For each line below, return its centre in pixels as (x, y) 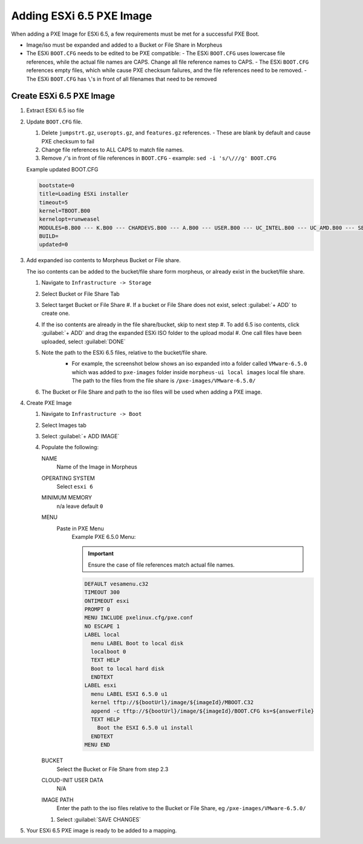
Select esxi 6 (75, 487)
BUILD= (49, 236)
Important (101, 553)
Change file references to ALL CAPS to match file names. (113, 150)
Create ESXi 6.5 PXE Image (63, 96)
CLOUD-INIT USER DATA (72, 780)
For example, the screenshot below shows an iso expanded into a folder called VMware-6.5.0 (189, 364)
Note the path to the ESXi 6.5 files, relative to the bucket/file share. (125, 352)
